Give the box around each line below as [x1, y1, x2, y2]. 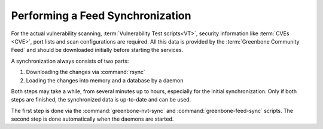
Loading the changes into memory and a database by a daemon [26, 76, 184, 84]
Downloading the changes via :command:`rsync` [26, 69, 146, 76]
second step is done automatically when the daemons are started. [11, 115, 174, 122]
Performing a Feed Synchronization [11, 9, 191, 22]
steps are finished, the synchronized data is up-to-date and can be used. [11, 96, 191, 103]
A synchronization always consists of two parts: [11, 57, 129, 64]
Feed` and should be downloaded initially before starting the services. [11, 47, 184, 54]
